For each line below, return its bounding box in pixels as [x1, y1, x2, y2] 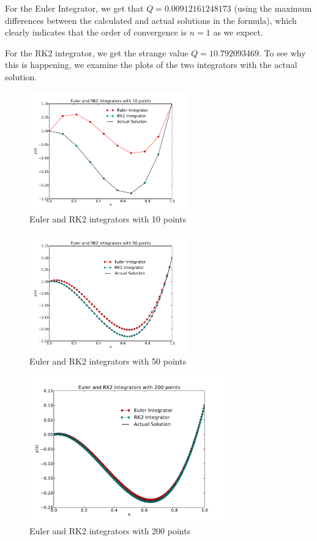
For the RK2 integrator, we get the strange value [5, 46, 188, 59]
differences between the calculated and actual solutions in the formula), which [5, 13, 297, 26]
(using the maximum [234, 2, 312, 14]
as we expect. [213, 26, 263, 39]
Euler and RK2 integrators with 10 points [29, 213, 187, 225]
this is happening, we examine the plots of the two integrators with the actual [5, 58, 297, 71]
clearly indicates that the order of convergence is [5, 26, 187, 39]
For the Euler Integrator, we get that [5, 2, 144, 14]
